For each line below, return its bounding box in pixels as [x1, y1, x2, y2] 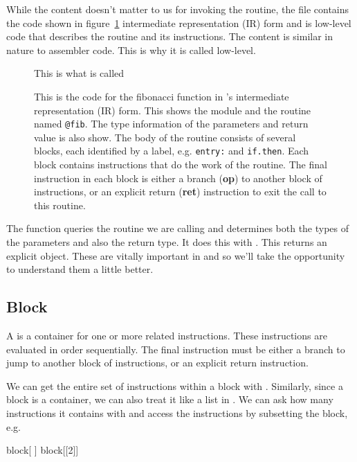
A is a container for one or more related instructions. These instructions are [6, 328, 327, 343]
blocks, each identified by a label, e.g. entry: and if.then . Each [34, 143, 309, 158]
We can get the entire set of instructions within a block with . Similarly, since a [6, 378, 343, 393]
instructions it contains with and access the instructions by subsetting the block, [6, 405, 348, 420]
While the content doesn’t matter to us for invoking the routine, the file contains [6, 2, 349, 16]
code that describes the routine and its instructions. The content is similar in [6, 29, 333, 44]
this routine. [34, 197, 86, 212]
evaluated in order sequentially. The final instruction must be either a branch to [6, 341, 345, 356]
